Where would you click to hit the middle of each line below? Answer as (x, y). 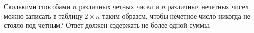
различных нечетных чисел (208, 6)
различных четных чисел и (119, 6)
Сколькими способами (37, 6)
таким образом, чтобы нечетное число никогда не (176, 16)
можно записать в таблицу (43, 16)
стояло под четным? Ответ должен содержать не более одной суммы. (108, 25)
